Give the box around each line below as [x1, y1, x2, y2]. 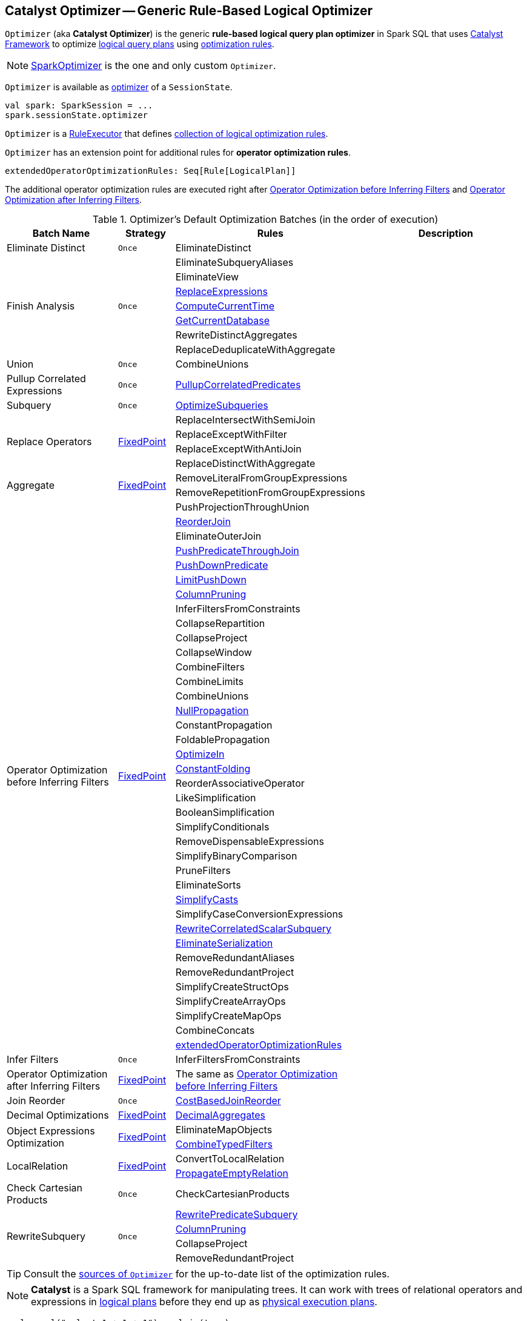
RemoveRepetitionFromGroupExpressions [175, 486, 365, 499]
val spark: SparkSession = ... [5, 101, 153, 111]
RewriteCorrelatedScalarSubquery [175, 922, 332, 935]
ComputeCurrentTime [175, 300, 275, 313]
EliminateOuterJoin [175, 530, 262, 543]
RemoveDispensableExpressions [175, 835, 324, 848]
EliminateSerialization [175, 937, 273, 950]
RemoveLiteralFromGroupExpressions [175, 472, 348, 485]
